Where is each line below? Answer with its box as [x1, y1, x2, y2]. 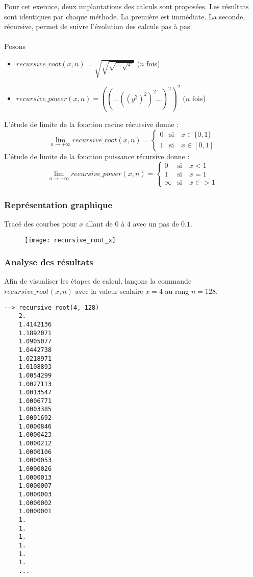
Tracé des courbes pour [4, 218, 77, 229]
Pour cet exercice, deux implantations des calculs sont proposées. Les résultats [4, 1, 249, 11]
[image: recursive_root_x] [24, 236, 116, 244]
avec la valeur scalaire [75, 286, 143, 296]
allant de [85, 218, 113, 229]
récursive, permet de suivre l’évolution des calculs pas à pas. [4, 21, 192, 32]
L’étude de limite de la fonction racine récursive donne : [4, 118, 179, 129]
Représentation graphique [4, 198, 113, 211]
